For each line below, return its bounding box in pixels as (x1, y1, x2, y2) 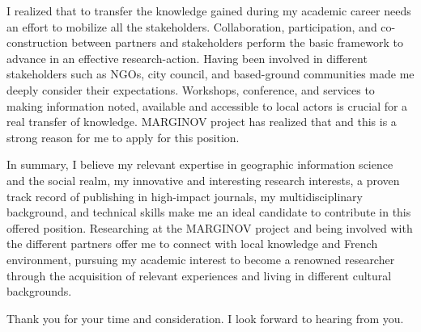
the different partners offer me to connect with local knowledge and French (6, 235, 378, 252)
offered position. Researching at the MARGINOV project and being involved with (6, 219, 413, 236)
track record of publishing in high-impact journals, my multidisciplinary (6, 187, 363, 204)
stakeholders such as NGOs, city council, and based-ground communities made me (6, 65, 415, 82)
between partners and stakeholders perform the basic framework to (71, 34, 403, 51)
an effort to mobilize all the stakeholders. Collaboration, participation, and (6, 18, 377, 35)
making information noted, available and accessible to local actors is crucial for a (6, 97, 408, 114)
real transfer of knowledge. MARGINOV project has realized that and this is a (6, 113, 397, 130)
